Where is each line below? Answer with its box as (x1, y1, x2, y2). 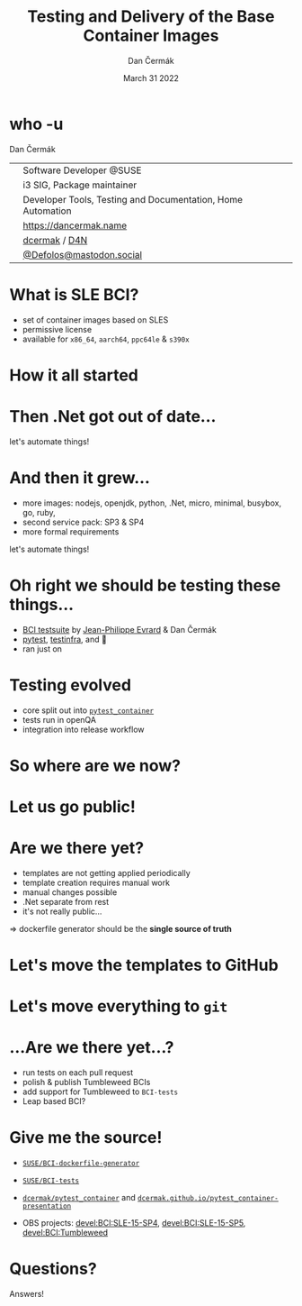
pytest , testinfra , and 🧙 (22, 634, 108, 644)
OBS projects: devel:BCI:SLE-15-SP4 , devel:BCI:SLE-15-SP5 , (22, 1218, 246, 1228)
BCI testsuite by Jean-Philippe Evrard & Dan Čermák (22, 624, 218, 635)
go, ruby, (22, 507, 56, 517)
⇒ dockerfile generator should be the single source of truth (9, 923, 232, 934)
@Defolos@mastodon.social (22, 248, 142, 260)
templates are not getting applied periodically (22, 867, 191, 878)
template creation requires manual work (22, 877, 171, 888)
